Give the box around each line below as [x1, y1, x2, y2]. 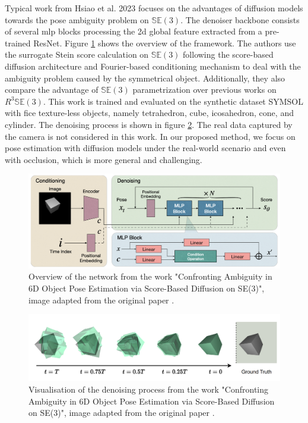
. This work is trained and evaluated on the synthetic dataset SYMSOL [43, 95, 304, 107]
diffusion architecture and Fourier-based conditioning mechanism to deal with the [5, 59, 301, 72]
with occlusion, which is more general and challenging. [5, 153, 202, 165]
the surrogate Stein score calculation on [5, 48, 149, 61]
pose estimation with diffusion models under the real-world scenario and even [5, 142, 286, 154]
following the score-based [183, 48, 274, 61]
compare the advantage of [5, 83, 99, 96]
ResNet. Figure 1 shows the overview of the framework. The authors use [33, 36, 296, 49]
